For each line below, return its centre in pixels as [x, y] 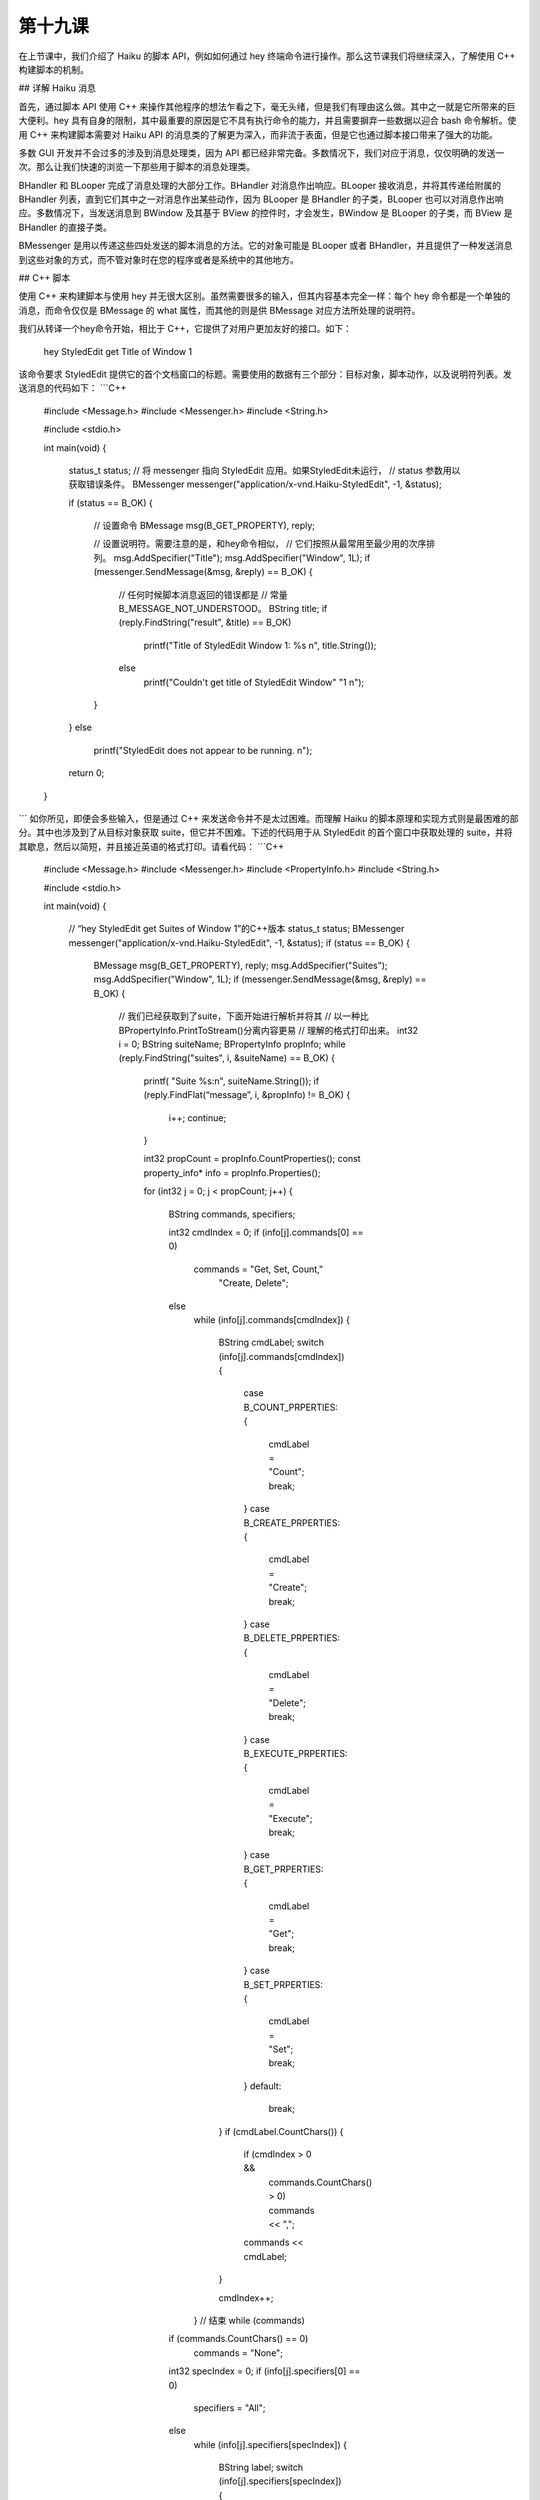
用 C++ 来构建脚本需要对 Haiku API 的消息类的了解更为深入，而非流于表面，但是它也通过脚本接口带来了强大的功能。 [258, 134]
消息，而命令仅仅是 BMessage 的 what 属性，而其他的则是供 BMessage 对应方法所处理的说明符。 [219, 310]
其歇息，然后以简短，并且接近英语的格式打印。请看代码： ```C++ [151, 846]
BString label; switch [261, 2467]
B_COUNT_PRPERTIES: [291, 1407]
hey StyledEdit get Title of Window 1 [118, 351]
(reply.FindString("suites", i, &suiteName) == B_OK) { [226, 1058]
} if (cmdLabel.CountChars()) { [281, 2131]
